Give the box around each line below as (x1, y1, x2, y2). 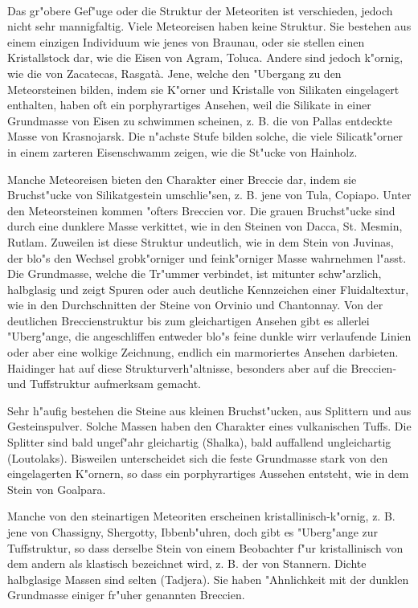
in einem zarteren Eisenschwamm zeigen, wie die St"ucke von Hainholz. (7, 143, 358, 160)
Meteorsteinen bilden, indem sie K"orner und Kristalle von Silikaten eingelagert (7, 80, 400, 97)
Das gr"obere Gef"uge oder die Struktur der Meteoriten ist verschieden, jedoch (7, 2, 393, 18)
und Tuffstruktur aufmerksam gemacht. (7, 375, 202, 392)
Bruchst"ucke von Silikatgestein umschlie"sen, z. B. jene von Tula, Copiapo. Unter (7, 186, 412, 203)
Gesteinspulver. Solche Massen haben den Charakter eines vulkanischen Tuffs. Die (7, 418, 412, 435)
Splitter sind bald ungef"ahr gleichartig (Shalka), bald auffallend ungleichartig (7, 434, 391, 451)
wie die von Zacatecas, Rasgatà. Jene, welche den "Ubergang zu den (7, 64, 342, 81)
